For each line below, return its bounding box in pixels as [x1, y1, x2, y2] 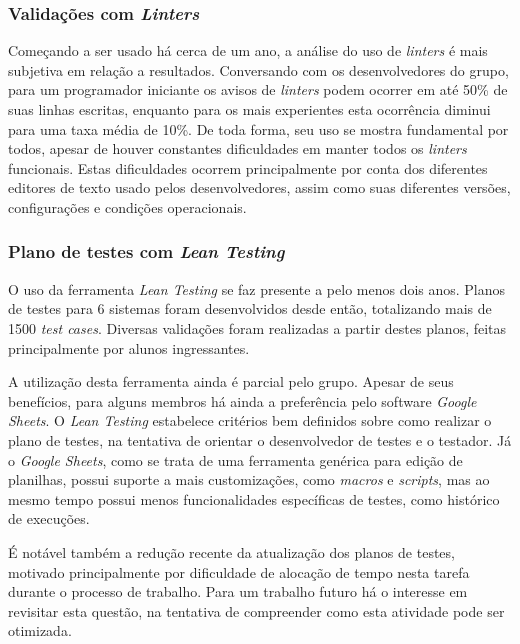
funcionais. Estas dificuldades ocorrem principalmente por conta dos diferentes [8, 157, 488, 178]
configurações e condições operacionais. [8, 196, 247, 217]
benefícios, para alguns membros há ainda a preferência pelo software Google [8, 390, 477, 411]
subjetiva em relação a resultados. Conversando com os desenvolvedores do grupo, [8, 59, 509, 80]
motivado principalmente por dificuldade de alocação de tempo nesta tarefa [8, 561, 470, 582]
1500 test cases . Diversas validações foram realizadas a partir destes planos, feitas [8, 317, 507, 338]
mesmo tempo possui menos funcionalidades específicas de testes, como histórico [8, 488, 500, 509]
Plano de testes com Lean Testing [8, 239, 285, 264]
